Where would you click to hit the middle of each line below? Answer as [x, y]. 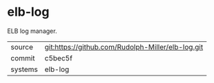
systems [24, 69]
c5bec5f [58, 58]
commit [23, 58]
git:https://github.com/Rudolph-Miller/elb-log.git [124, 47]
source [22, 47]
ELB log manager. [32, 31]
